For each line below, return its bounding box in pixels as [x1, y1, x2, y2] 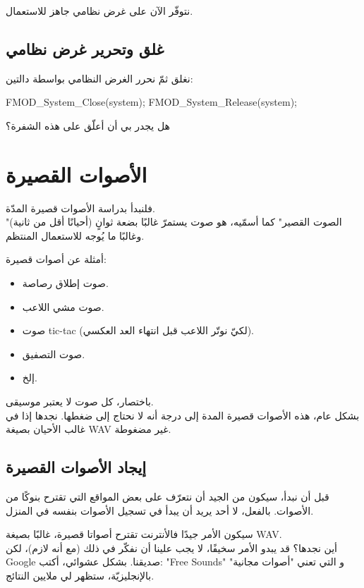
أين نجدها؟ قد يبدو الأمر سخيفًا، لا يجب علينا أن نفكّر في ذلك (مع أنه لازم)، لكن [6, 540, 337, 555]
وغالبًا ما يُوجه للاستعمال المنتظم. [6, 228, 145, 243]
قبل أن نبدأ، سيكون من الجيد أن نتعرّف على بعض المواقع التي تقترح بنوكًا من [6, 489, 329, 504]
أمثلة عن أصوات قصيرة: [6, 252, 107, 267]
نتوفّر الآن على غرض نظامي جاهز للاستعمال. [6, 4, 193, 18]
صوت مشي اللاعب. [22, 299, 104, 314]
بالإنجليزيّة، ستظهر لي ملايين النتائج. [6, 568, 154, 582]
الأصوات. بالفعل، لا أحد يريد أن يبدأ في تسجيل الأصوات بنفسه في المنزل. [6, 503, 314, 517]
